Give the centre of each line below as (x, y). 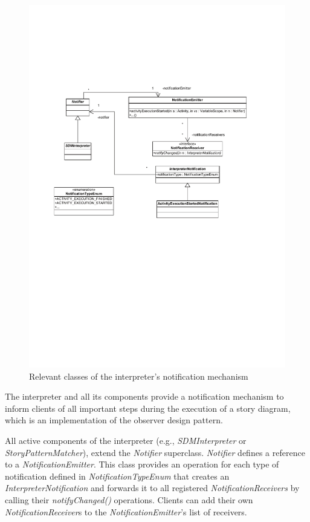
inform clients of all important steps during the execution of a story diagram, (148, 408)
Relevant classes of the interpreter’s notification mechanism (139, 376)
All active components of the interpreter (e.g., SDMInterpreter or (126, 441)
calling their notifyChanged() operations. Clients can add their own (129, 500)
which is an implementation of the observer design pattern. (114, 420)
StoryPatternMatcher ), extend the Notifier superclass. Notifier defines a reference (155, 452)
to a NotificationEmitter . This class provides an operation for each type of (142, 464)
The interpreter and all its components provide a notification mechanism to (144, 396)
